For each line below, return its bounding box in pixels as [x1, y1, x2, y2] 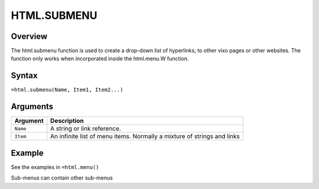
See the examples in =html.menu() [11, 163, 100, 171]
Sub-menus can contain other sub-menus [11, 174, 113, 181]
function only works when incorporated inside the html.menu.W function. [11, 55, 189, 62]
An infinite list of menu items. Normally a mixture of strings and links [50, 132, 240, 141]
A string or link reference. [50, 125, 121, 133]
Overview [11, 31, 48, 41]
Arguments [11, 102, 54, 112]
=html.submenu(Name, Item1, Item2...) [11, 86, 123, 93]
